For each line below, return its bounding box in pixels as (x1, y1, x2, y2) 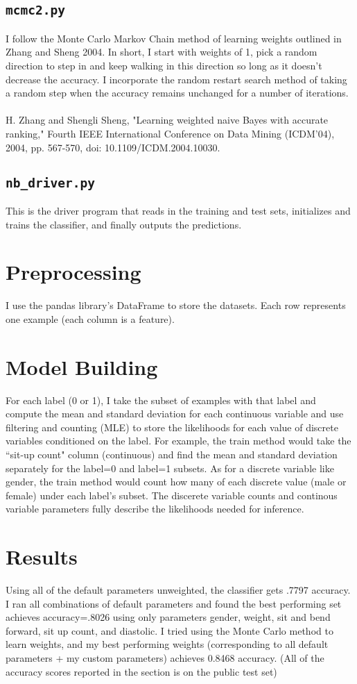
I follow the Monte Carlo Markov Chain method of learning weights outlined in (6, 31, 342, 45)
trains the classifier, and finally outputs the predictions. (6, 217, 242, 231)
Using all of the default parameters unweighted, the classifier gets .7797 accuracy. (6, 583, 351, 597)
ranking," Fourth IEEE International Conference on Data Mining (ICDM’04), (6, 126, 335, 140)
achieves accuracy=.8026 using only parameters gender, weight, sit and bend (6, 610, 331, 624)
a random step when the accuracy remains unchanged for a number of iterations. (6, 85, 349, 100)
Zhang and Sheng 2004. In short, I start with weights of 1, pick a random (6, 44, 317, 59)
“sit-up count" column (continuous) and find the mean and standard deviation (6, 447, 338, 461)
